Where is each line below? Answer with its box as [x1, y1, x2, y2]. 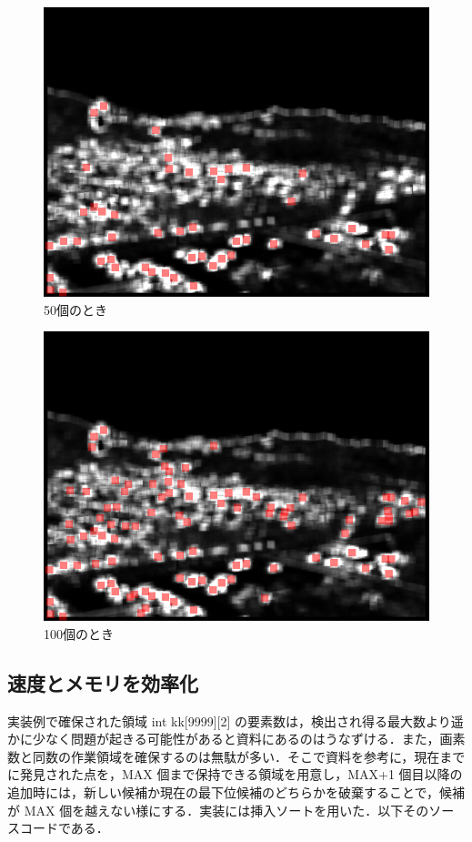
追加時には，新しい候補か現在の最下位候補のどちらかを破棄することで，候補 [7, 782, 466, 801]
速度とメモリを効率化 [7, 668, 198, 696]
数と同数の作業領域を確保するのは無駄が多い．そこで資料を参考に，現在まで [7, 746, 466, 766]
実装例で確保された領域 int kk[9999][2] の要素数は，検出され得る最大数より [7, 711, 451, 730]
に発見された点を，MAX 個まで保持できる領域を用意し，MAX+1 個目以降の [7, 765, 463, 784]
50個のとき [44, 299, 107, 319]
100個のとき [44, 624, 114, 643]
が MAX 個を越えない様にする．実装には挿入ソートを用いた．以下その [7, 800, 429, 819]
